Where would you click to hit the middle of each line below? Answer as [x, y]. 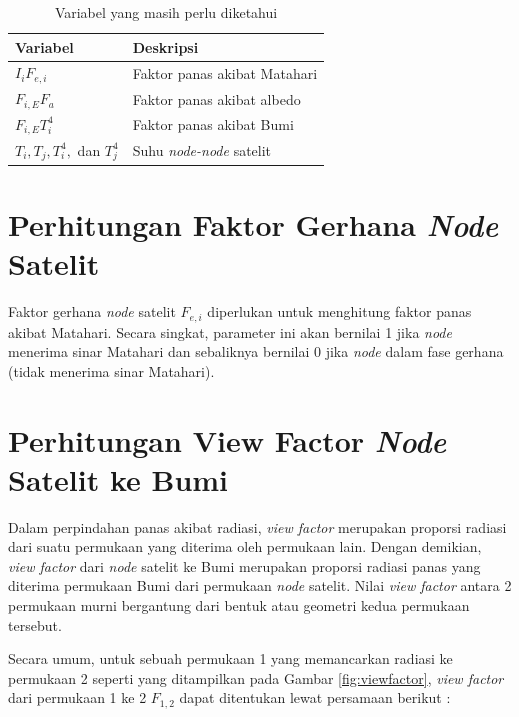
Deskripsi [165, 46]
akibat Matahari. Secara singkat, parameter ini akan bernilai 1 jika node [230, 331]
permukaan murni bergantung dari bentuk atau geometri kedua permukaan [239, 605]
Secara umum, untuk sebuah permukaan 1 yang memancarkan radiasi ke [230, 658]
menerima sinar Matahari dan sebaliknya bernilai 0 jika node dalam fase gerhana [256, 351]
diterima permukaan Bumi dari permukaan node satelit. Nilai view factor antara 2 [260, 585]
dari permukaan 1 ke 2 [77, 697]
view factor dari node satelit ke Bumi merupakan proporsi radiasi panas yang [244, 565]
